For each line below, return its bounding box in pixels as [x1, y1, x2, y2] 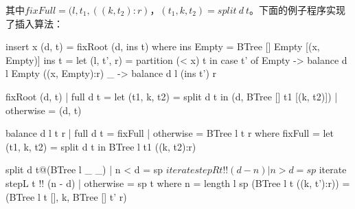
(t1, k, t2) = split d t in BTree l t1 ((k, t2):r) [5, 139, 196, 153]
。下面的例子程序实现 [249, 3, 346, 16]
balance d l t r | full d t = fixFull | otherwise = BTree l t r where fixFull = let [5, 126, 334, 140]
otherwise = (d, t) [5, 102, 82, 117]
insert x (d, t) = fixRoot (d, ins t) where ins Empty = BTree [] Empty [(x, [5, 39, 320, 54]
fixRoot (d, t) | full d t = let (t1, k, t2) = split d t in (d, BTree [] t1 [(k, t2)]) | [5, 89, 338, 103]
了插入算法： [5, 16, 63, 30]
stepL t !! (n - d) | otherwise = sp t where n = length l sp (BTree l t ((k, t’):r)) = [5, 175, 350, 190]
